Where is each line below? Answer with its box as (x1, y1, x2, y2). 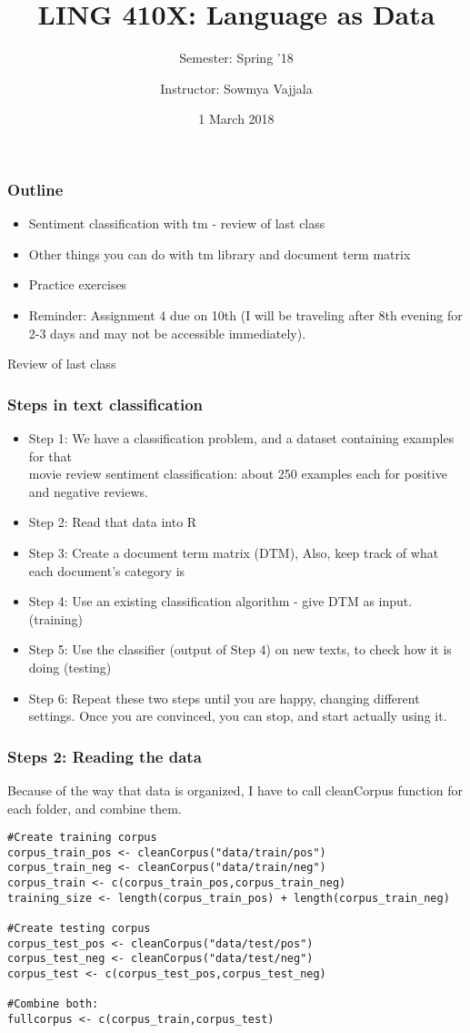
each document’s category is (28, 561, 185, 580)
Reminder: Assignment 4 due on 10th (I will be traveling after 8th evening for (28, 305, 463, 324)
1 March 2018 (198, 109, 275, 128)
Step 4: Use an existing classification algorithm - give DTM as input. (28, 592, 413, 611)
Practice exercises (28, 275, 127, 294)
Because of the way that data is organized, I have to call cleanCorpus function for (7, 780, 464, 799)
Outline (7, 177, 64, 200)
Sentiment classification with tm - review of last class (28, 214, 325, 233)
